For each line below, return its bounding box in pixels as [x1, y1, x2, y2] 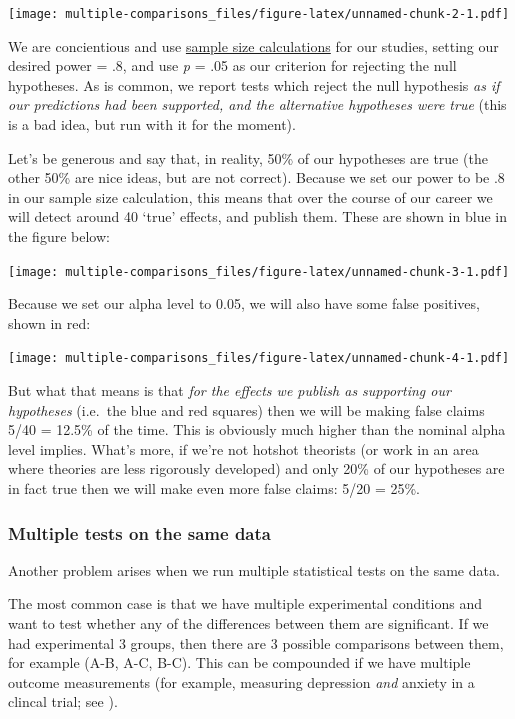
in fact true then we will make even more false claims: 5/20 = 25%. [8, 478, 420, 499]
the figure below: [8, 226, 110, 246]
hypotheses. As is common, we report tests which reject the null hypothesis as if [8, 74, 500, 95]
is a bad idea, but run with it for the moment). [8, 114, 296, 135]
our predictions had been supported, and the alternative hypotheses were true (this [8, 94, 507, 115]
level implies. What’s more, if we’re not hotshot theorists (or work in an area [8, 438, 479, 459]
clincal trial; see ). [8, 691, 118, 712]
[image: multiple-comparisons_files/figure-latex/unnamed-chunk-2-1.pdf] [8, 7, 510, 21]
